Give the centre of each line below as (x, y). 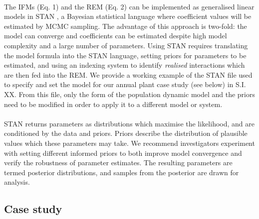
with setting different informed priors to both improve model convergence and (123, 153)
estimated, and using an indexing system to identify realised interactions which (125, 65)
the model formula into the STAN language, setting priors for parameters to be (125, 55)
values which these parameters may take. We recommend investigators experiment (129, 143)
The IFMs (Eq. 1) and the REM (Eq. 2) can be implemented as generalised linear (129, 6)
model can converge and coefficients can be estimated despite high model (116, 36)
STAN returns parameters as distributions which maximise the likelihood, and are (129, 123)
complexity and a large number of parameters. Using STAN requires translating (126, 45)
